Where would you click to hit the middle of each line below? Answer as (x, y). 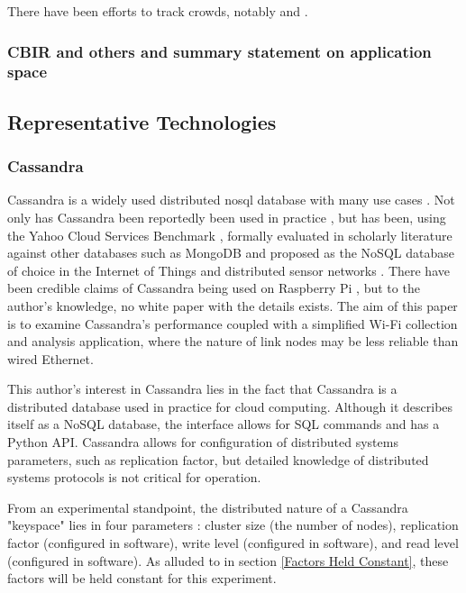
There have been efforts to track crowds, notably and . (158, 11)
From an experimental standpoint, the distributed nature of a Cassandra (208, 507)
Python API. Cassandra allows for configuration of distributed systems (203, 442)
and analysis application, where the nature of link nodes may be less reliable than (233, 341)
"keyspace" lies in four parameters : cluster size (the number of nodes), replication (233, 525)
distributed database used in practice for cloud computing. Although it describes (230, 406)
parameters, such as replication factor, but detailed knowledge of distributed (218, 459)
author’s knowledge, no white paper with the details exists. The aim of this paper (233, 305)
